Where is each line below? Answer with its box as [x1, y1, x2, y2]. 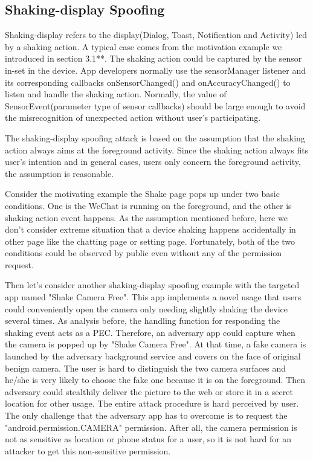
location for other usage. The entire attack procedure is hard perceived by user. [5, 397, 299, 410]
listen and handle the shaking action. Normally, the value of [5, 88, 227, 100]
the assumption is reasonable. [5, 167, 114, 179]
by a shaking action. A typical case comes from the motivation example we [5, 40, 282, 53]
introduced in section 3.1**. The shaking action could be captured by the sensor [5, 52, 302, 65]
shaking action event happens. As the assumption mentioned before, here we [5, 211, 288, 224]
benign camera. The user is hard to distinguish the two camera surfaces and [5, 361, 286, 374]
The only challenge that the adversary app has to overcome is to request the [5, 409, 288, 422]
